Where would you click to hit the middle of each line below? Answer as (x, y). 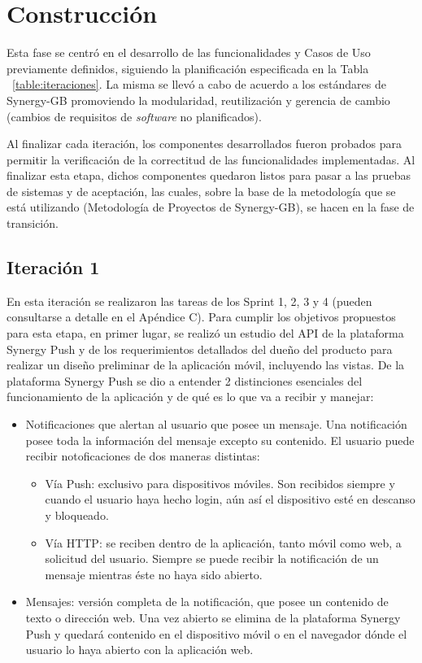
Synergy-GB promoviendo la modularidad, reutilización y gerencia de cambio (198, 100)
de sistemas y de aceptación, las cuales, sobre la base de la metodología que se (201, 191)
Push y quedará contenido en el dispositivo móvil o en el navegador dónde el (216, 633)
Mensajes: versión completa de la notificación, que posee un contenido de (207, 602)
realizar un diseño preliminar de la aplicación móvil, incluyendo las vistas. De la (206, 365)
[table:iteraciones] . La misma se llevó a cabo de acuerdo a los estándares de (199, 84)
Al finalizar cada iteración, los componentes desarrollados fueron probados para (204, 144)
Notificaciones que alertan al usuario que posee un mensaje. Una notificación (216, 424)
